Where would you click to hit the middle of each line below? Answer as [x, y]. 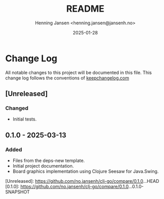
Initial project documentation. [43, 166]
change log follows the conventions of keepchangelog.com [67, 78]
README [85, 9]
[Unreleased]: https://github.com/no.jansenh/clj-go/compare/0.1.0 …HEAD [82, 181]
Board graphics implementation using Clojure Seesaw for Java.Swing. [86, 171]
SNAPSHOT [18, 192]
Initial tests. [25, 119]
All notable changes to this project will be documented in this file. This [79, 72]
